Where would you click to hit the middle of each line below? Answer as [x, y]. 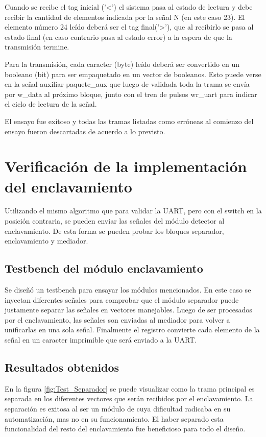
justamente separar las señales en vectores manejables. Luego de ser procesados [128, 310]
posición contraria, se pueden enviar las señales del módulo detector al [115, 221]
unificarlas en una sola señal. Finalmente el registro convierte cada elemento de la [132, 330]
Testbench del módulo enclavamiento [104, 268]
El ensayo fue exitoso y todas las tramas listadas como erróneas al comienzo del [129, 121]
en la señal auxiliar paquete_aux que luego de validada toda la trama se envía [127, 84]
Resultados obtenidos [62, 367]
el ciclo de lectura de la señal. [51, 104]
